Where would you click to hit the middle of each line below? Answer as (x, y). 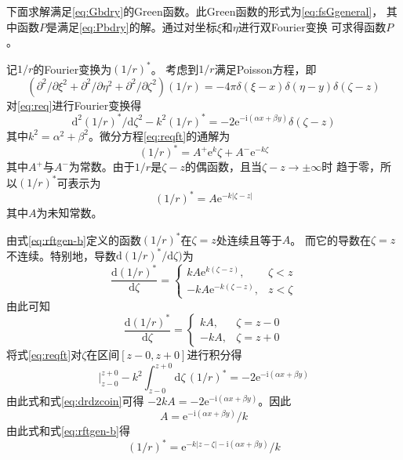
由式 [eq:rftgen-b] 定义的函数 (74, 239)
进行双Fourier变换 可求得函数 (312, 26)
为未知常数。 (69, 213)
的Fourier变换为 (73, 69)
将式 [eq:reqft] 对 (44, 355)
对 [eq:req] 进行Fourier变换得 (74, 105)
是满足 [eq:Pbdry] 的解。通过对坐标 (132, 26)
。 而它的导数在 (330, 239)
